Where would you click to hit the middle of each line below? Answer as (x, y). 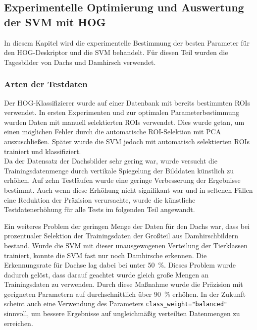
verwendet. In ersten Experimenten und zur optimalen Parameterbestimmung (122, 112)
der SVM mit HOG (55, 22)
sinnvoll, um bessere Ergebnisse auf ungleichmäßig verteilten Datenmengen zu (122, 313)
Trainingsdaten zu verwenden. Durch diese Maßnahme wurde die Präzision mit (124, 284)
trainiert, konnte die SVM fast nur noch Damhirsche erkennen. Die (105, 255)
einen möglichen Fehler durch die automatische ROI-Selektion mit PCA (113, 132)
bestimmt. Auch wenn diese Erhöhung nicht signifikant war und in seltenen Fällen (128, 190)
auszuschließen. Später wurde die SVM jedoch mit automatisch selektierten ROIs (127, 141)
